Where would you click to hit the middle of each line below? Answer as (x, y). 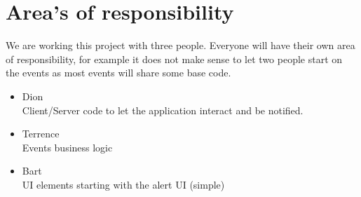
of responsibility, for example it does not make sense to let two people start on (174, 59)
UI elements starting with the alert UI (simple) (123, 184)
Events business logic (67, 147)
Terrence (41, 134)
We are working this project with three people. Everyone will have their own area (180, 45)
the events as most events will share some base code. (118, 73)
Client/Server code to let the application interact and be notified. (163, 110)
